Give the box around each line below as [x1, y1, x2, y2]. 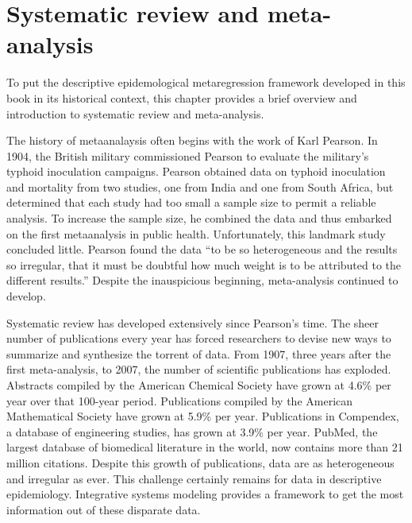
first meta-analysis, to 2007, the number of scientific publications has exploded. [6, 361, 391, 378]
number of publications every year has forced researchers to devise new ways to [6, 330, 391, 347]
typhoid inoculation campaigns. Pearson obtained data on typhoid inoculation [6, 163, 386, 180]
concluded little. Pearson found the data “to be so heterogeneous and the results [6, 241, 398, 258]
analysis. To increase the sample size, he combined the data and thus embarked [6, 210, 392, 227]
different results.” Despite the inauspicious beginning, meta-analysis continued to [6, 272, 399, 289]
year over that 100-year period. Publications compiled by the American [6, 392, 353, 409]
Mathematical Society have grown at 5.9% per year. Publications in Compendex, [6, 408, 399, 424]
